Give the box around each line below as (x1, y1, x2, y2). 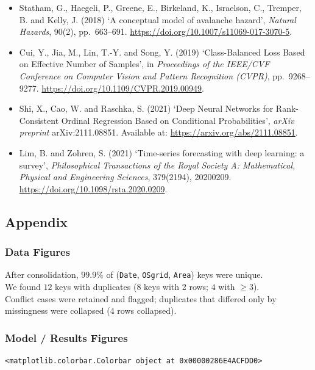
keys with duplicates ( (55, 280, 137, 292)
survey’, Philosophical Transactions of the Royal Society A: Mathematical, (19, 158, 296, 171)
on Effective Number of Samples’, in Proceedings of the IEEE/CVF (19, 57, 270, 70)
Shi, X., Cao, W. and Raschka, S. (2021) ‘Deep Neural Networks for (19, 102, 274, 115)
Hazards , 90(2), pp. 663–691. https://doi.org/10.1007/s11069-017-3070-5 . (19, 25, 292, 38)
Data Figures (5, 244, 71, 259)
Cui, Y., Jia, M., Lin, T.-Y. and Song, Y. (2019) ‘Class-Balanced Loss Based (19, 45, 305, 58)
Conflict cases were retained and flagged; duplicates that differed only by (5, 292, 277, 305)
